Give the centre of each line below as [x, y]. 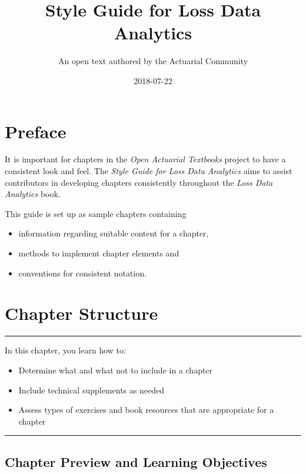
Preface [36, 131]
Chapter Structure [82, 313]
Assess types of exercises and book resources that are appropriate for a [146, 410]
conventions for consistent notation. [83, 273]
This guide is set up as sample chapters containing [96, 213]
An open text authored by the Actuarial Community [153, 61]
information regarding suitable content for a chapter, [114, 233]
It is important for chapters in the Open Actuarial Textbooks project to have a [145, 159]
